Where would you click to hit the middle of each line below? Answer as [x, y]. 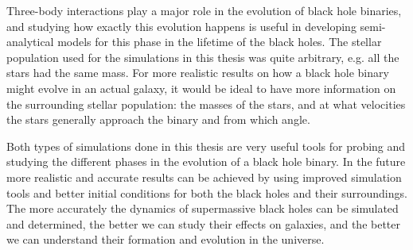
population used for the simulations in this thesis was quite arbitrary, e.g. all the [203, 57]
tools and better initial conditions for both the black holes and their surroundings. [207, 192]
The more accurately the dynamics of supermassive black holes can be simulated [203, 208]
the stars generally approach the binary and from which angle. [158, 119]
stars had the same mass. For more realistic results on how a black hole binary [198, 73]
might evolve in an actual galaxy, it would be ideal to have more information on [201, 88]
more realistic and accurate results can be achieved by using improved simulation [204, 177]
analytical [30, 42]
